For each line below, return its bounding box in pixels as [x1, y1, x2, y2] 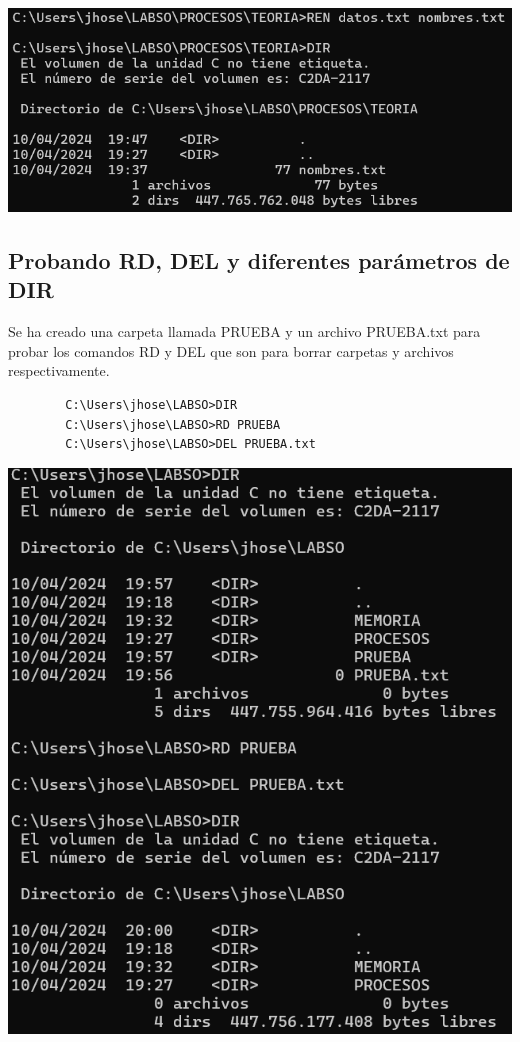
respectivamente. [8, 360, 110, 381]
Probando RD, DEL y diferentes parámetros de [8, 244, 510, 275]
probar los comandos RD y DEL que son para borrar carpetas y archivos [8, 340, 454, 361]
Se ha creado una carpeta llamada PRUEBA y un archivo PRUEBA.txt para [8, 321, 481, 342]
